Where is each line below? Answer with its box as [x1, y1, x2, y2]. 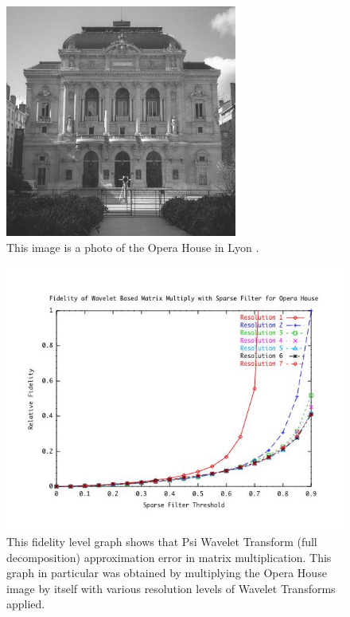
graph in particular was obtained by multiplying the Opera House [6, 564, 327, 581]
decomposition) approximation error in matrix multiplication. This [6, 548, 332, 565]
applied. [6, 595, 45, 612]
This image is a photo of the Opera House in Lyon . [6, 238, 259, 255]
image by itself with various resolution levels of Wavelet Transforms [6, 580, 336, 596]
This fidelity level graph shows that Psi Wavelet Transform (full [6, 533, 317, 550]
